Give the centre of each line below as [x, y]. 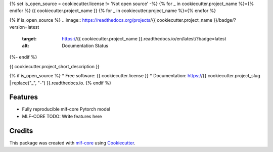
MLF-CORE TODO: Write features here [62, 116]
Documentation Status [85, 45]
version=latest [24, 27]
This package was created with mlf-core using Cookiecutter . [72, 143]
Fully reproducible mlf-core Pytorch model [66, 109]
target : [29, 38]
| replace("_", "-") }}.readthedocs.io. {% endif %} [60, 83]
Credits [21, 131]
